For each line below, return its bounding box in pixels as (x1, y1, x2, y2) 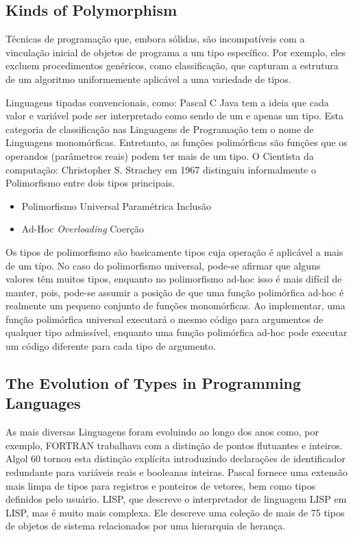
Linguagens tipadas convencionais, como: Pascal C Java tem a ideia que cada (5, 95, 329, 109)
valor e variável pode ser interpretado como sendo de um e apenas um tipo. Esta (5, 108, 343, 123)
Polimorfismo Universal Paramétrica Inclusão (21, 198, 211, 213)
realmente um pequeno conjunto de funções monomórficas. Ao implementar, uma (5, 298, 345, 313)
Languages (5, 392, 81, 414)
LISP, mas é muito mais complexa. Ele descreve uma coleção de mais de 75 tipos (5, 505, 345, 519)
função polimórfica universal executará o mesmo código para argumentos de (5, 311, 324, 326)
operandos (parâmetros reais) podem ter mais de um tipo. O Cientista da (5, 148, 314, 163)
